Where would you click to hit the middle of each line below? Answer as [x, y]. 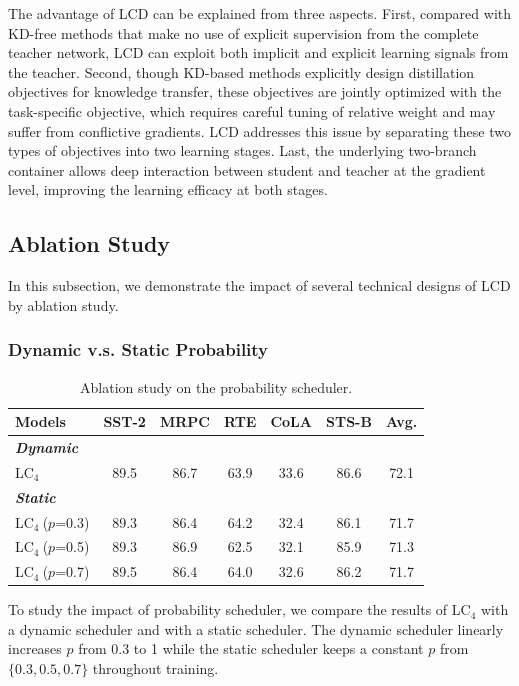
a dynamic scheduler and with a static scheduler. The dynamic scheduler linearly [256, 628]
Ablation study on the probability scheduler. [216, 386]
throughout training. [155, 668]
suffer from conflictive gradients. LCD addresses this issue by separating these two [259, 130]
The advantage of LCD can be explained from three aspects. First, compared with [260, 13]
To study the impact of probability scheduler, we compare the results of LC [239, 609]
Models [40, 421]
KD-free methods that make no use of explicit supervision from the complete [243, 32]
